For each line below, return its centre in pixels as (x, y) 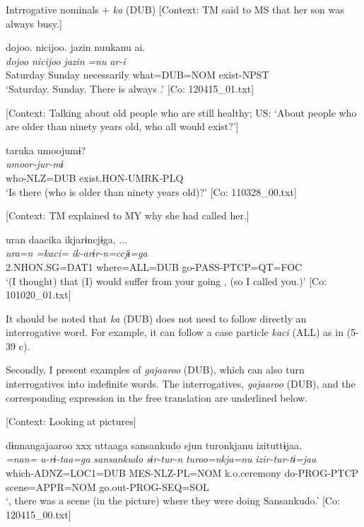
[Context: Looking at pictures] (71, 421)
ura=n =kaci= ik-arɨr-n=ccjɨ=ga (77, 253)
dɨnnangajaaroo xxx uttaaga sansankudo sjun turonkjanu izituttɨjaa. (154, 445)
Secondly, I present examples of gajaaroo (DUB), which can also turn (155, 370)
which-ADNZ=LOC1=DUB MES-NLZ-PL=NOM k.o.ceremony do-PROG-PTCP (182, 473)
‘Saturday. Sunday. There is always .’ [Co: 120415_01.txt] (130, 88)
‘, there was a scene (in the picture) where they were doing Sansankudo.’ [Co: (173, 500)
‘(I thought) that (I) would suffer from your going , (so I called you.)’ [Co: (166, 280)
